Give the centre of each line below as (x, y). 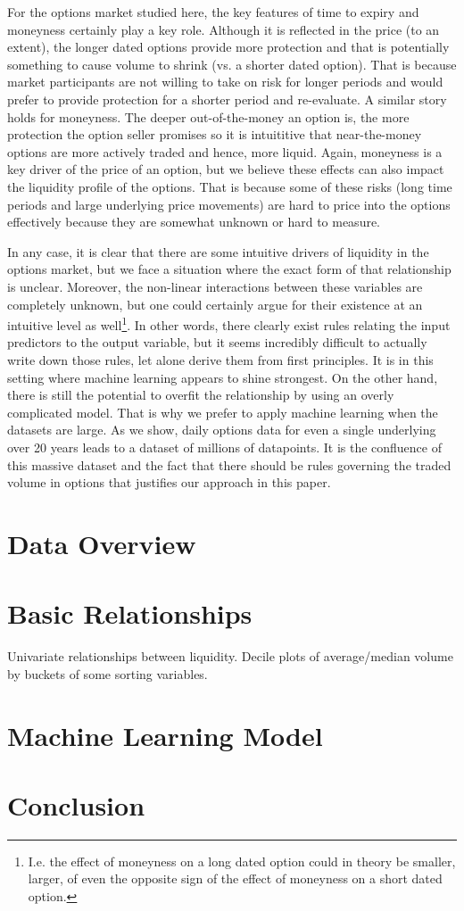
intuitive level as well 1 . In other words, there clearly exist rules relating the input (229, 323)
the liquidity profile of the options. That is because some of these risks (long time (230, 186)
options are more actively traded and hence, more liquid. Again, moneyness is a (225, 151)
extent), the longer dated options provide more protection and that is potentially (228, 47)
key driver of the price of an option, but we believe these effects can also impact (226, 169)
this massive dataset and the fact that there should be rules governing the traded (229, 464)
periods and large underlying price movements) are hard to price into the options (229, 204)
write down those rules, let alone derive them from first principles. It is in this (220, 359)
